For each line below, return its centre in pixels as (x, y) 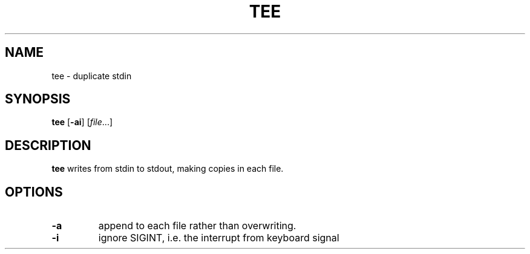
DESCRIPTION (48, 145)
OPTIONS (34, 192)
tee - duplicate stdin (92, 76)
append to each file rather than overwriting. (197, 226)
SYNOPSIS (38, 99)
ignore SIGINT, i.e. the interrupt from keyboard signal (219, 238)
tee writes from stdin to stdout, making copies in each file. (168, 169)
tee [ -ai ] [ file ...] (82, 122)
